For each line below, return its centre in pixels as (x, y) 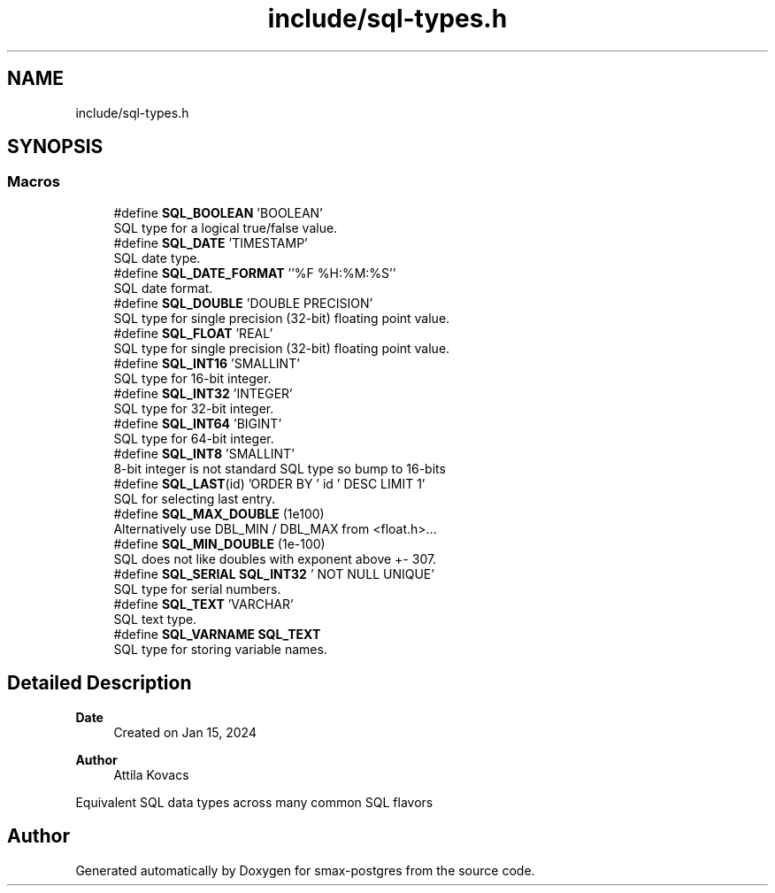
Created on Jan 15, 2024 (185, 732)
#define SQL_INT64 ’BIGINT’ (198, 423)
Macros (34, 182)
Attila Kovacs (151, 774)
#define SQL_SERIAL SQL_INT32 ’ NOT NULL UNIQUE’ (274, 574)
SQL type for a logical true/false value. (226, 227)
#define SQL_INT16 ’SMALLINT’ (207, 363)
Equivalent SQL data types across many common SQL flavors (254, 802)
